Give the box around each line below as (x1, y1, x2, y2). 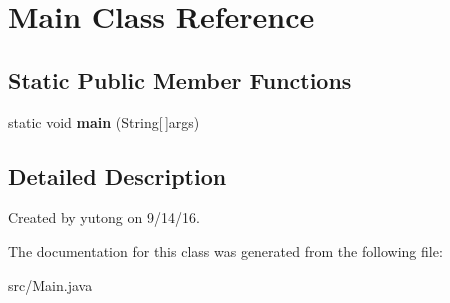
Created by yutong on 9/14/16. (8, 207, 200, 228)
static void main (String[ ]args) (8, 111, 200, 132)
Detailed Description (8, 160, 227, 191)
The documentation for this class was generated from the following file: (8, 240, 443, 261)
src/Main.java (8, 274, 93, 295)
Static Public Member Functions (8, 64, 352, 95)
